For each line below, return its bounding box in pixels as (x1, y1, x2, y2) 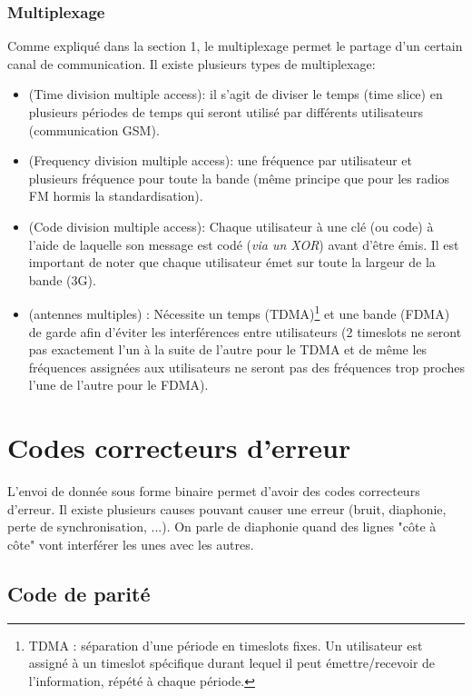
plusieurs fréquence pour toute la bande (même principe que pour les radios (28, 168, 450, 187)
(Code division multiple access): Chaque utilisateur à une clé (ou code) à (28, 216, 434, 235)
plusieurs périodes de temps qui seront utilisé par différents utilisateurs (28, 103, 423, 121)
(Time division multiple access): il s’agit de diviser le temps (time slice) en (28, 85, 443, 104)
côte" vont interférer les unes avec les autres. (7, 534, 254, 553)
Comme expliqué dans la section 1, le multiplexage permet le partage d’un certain (7, 36, 463, 55)
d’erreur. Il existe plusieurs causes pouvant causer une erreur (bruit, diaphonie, (7, 499, 447, 518)
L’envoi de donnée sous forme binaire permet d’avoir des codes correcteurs (7, 482, 420, 501)
